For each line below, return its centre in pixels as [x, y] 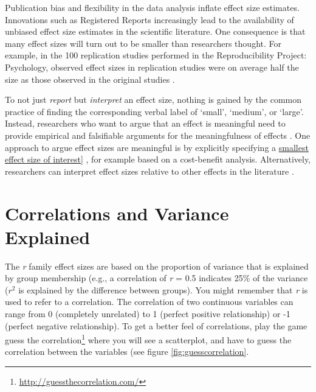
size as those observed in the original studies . [90, 79]
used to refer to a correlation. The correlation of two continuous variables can [149, 302]
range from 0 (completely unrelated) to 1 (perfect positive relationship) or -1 [148, 313]
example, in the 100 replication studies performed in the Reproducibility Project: [156, 55]
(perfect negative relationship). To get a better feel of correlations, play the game [156, 325]
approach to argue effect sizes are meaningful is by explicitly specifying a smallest [157, 147]
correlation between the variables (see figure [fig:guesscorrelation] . [127, 352]
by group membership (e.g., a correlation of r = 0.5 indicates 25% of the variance [156, 278]
